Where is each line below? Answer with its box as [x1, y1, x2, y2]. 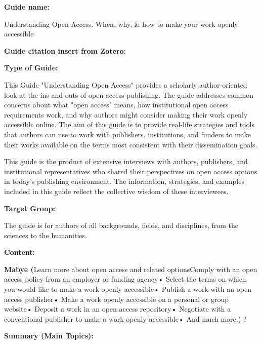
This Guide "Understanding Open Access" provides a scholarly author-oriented [4, 79, 247, 90]
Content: [4, 247, 35, 257]
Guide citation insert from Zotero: [4, 45, 126, 56]
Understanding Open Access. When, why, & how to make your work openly [4, 18, 238, 29]
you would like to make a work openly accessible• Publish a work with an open [4, 284, 251, 294]
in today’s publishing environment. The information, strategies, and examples [4, 176, 244, 186]
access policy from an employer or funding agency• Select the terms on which [4, 274, 246, 284]
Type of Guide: [4, 62, 58, 73]
